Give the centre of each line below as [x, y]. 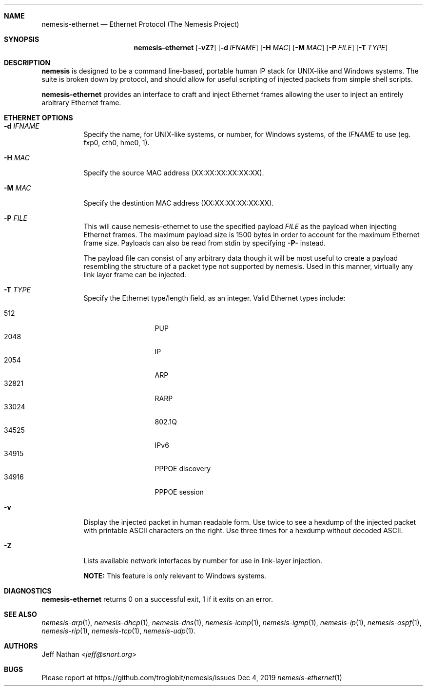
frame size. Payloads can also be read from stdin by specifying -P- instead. [205, 243]
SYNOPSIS [22, 39]
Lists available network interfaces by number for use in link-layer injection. [203, 561]
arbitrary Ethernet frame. [81, 103]
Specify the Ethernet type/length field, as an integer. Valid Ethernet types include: [214, 298]
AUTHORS [21, 646]
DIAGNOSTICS [28, 591]
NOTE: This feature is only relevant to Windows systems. [175, 576]
